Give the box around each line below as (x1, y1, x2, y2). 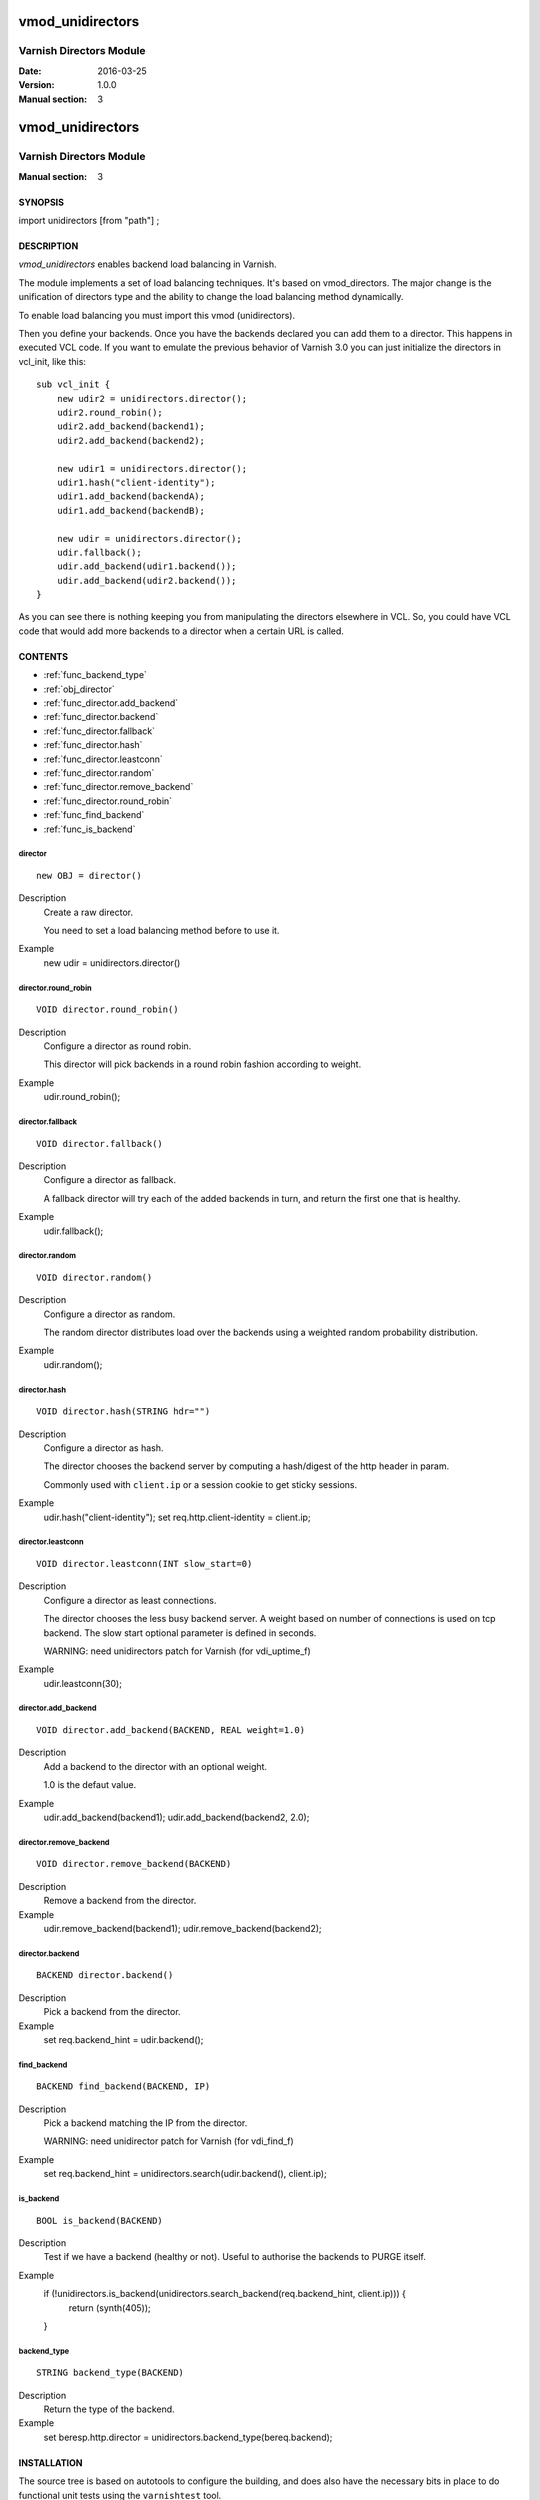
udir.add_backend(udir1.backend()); (56, 561, 237, 572)
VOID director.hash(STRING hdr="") (36, 1406, 211, 1417)
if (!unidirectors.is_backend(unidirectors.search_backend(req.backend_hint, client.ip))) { (43, 2288, 407, 2300)
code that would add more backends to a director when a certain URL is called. (18, 625, 345, 637)
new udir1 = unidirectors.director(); (56, 463, 248, 474)
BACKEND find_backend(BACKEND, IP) (36, 2081, 211, 2092)
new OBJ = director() (36, 870, 142, 881)
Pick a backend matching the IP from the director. (43, 2117, 248, 2129)
